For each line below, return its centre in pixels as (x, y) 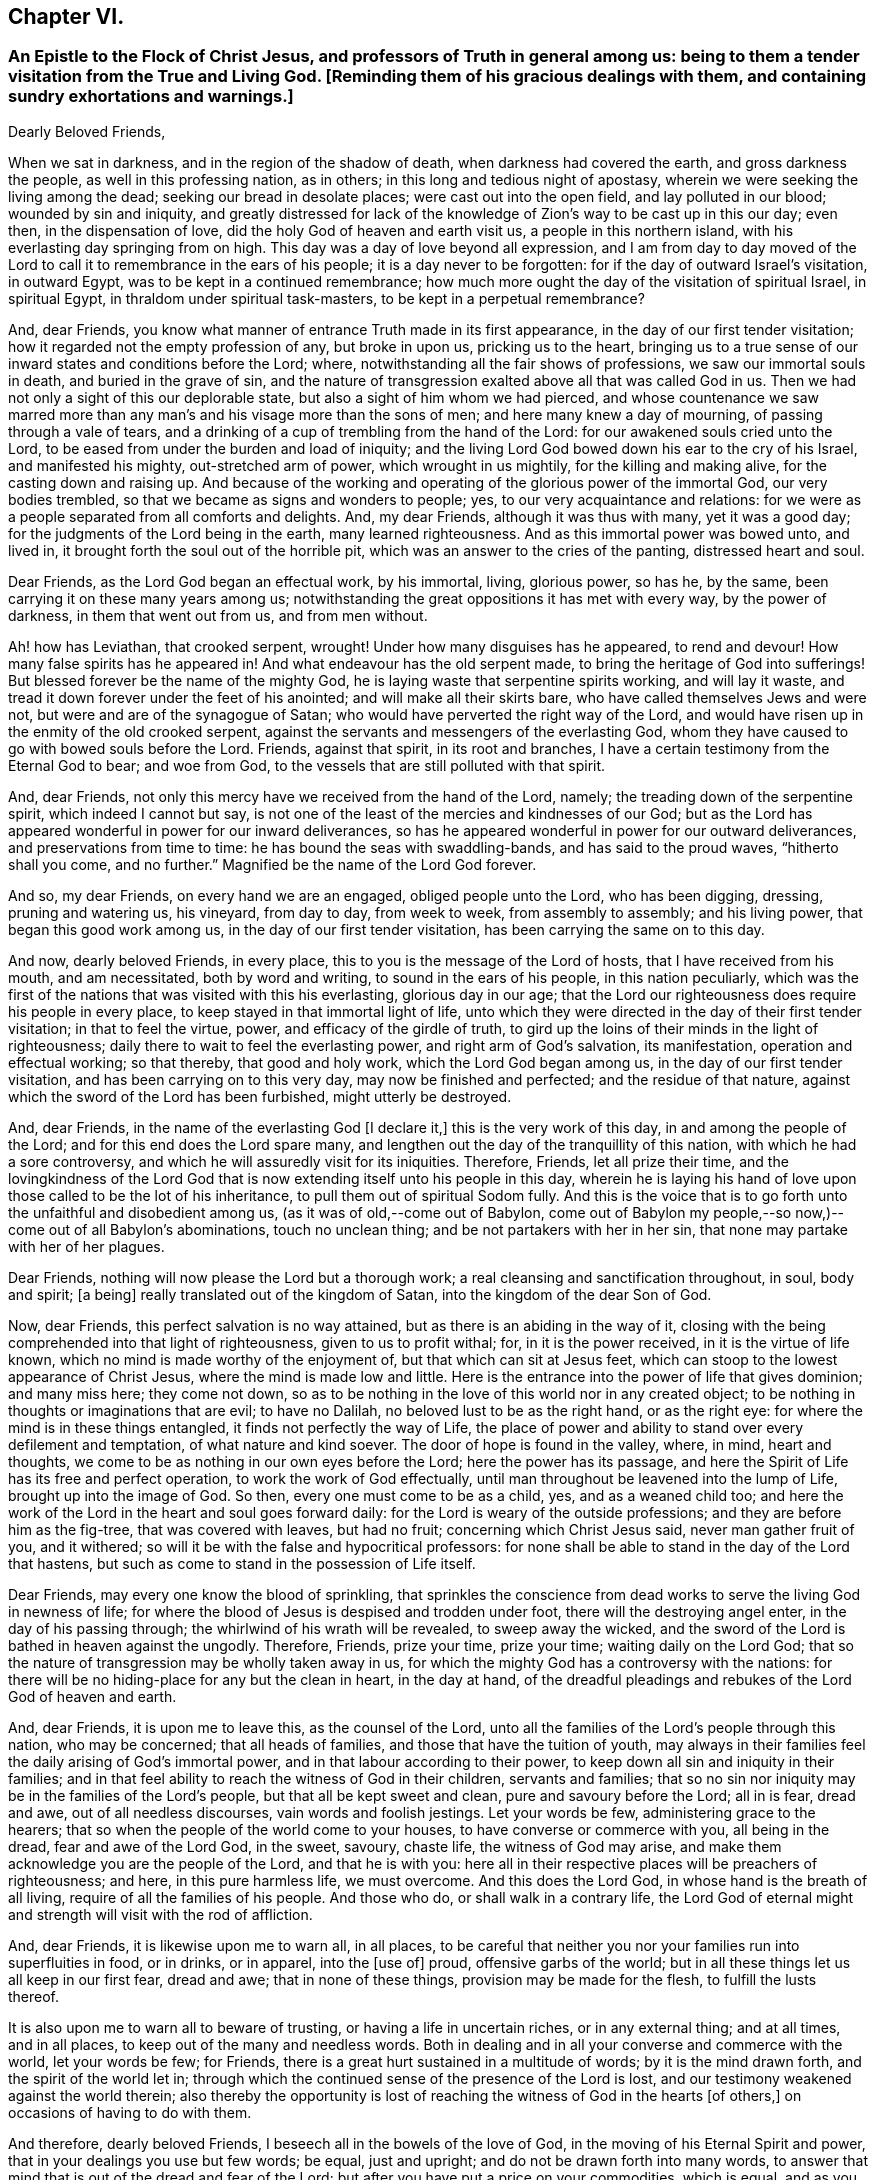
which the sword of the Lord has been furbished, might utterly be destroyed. (260, 1096)
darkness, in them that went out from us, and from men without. (218, 615)
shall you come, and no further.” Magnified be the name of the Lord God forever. (272, 864)
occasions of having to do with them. (130, 2112)
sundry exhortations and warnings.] (151, 96)
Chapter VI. (66, 16)
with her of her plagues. (86, 1246)
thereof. (34, 1996)
